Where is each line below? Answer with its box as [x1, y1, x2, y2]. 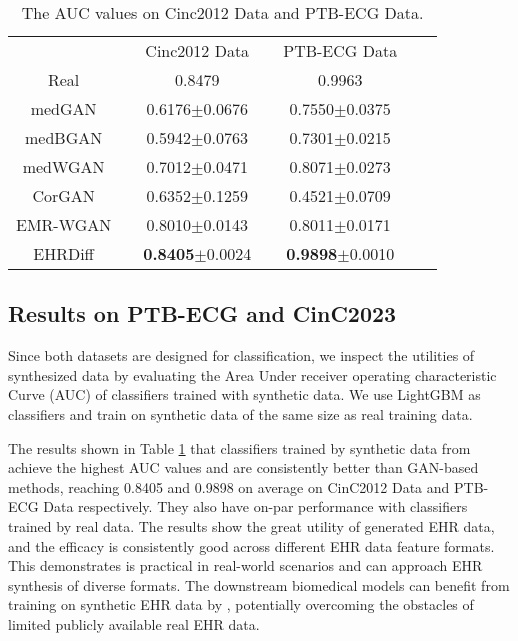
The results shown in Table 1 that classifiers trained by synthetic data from [8, 437, 471, 458]
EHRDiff [33, 242, 94, 265]
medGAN [30, 97, 97, 120]
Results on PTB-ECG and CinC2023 [8, 298, 397, 329]
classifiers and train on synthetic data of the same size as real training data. [8, 403, 473, 424]
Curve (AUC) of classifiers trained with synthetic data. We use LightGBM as [8, 384, 481, 405]
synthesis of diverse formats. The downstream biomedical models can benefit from [8, 574, 510, 595]
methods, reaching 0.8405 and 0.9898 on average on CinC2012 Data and [8, 476, 450, 497]
